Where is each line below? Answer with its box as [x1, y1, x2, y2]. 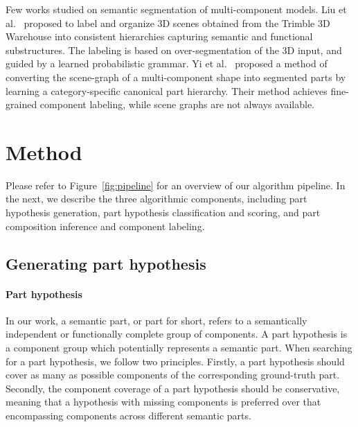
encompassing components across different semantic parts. [6, 408, 251, 422]
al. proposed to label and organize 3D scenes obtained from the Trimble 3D [6, 15, 330, 30]
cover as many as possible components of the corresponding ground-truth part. [6, 367, 340, 382]
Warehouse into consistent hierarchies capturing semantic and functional [6, 29, 313, 44]
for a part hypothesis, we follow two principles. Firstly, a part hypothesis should [6, 354, 345, 368]
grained [6, 97, 37, 112]
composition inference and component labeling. [6, 218, 205, 233]
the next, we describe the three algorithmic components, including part [6, 191, 307, 206]
